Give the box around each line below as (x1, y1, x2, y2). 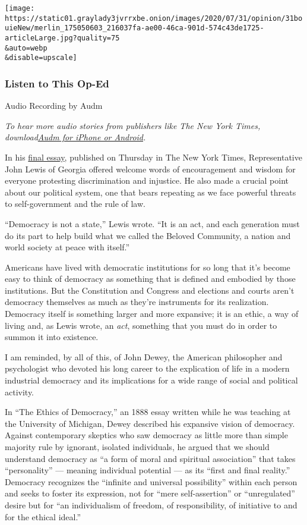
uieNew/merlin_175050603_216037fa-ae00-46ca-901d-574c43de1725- (5, 24, 264, 33)
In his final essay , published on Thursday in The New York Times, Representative (5, 150, 302, 163)
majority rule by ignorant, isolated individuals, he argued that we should (5, 441, 270, 452)
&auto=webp (5, 43, 48, 52)
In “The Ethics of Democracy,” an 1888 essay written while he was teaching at (5, 405, 291, 418)
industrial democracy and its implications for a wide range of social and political (5, 374, 298, 386)
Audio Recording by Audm (5, 99, 103, 112)
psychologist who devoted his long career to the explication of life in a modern (5, 362, 290, 375)
